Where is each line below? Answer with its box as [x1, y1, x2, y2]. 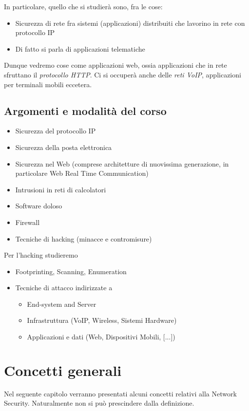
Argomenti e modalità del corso [4, 103, 167, 118]
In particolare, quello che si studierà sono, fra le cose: [4, 1, 163, 11]
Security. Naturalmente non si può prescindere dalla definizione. [4, 398, 194, 408]
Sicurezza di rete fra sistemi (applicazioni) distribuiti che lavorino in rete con [15, 18, 245, 28]
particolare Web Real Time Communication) [15, 168, 149, 178]
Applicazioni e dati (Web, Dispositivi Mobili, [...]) [27, 332, 175, 342]
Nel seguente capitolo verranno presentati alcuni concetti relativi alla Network [4, 388, 237, 398]
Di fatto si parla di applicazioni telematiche [15, 43, 145, 54]
